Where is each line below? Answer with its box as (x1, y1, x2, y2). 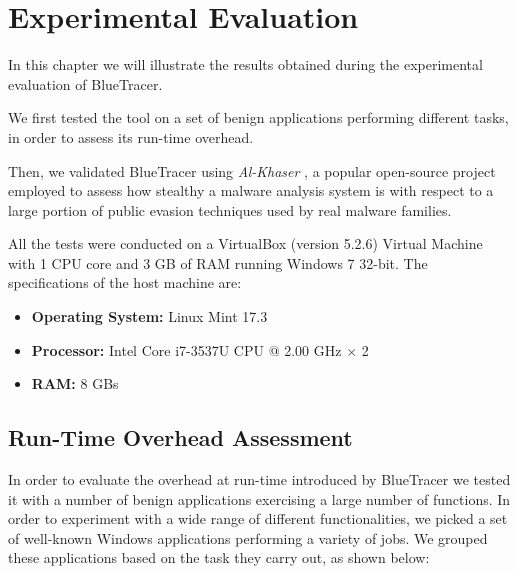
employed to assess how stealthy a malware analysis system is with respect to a (8, 180, 494, 201)
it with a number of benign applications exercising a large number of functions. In (8, 488, 511, 509)
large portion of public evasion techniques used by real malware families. (8, 199, 452, 220)
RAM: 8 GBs (31, 373, 119, 394)
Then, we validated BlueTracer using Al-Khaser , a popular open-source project (8, 160, 496, 181)
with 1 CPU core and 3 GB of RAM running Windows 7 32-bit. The (8, 252, 428, 273)
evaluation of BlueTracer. (8, 73, 163, 94)
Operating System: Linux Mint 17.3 (31, 306, 268, 327)
